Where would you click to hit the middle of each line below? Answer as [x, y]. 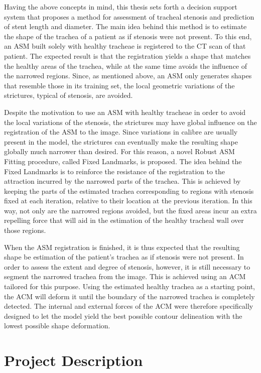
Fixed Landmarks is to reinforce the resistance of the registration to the [115, 171]
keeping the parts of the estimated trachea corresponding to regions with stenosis [129, 191]
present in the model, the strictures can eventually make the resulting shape [121, 141]
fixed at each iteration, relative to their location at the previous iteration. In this [128, 201]
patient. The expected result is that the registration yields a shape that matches [127, 55]
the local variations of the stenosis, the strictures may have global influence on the [130, 122]
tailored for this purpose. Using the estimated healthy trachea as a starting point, [130, 286]
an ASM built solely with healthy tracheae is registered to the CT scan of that [125, 46]
